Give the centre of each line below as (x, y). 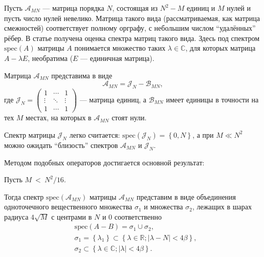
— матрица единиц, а (113, 100)
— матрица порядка (73, 8)
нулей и (239, 8)
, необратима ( (50, 58)
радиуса (16, 216)
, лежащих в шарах (222, 207)
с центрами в (72, 216)
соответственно (138, 216)
